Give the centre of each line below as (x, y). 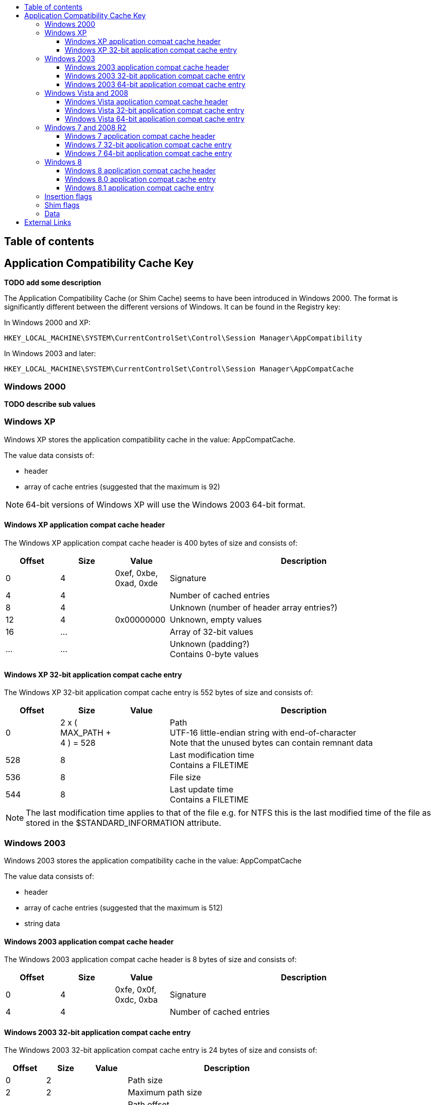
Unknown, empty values (216, 619)
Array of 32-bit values (211, 632)
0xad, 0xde (136, 583)
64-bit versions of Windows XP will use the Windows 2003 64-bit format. (166, 504)
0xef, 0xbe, (136, 573)
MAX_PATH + (86, 733)
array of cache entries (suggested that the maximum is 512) (124, 907)
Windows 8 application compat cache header (140, 170)
